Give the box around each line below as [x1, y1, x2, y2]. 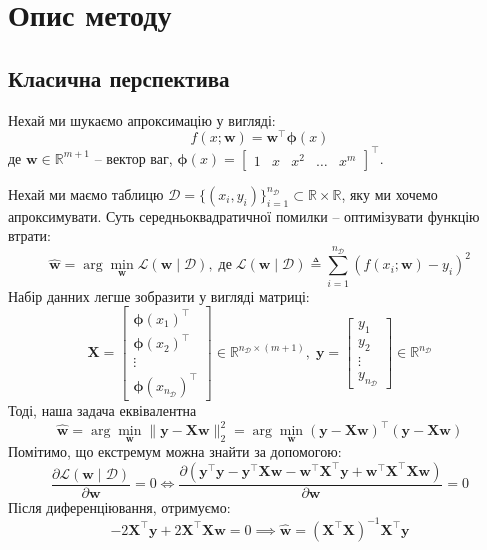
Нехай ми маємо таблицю [8, 183, 164, 204]
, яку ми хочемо [341, 183, 438, 204]
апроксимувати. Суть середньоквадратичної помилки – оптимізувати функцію [8, 205, 480, 226]
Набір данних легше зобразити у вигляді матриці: [8, 285, 310, 306]
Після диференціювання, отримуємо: [8, 496, 231, 517]
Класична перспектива [8, 62, 230, 93]
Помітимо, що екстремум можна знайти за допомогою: [8, 441, 342, 462]
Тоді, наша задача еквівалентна [8, 399, 197, 420]
